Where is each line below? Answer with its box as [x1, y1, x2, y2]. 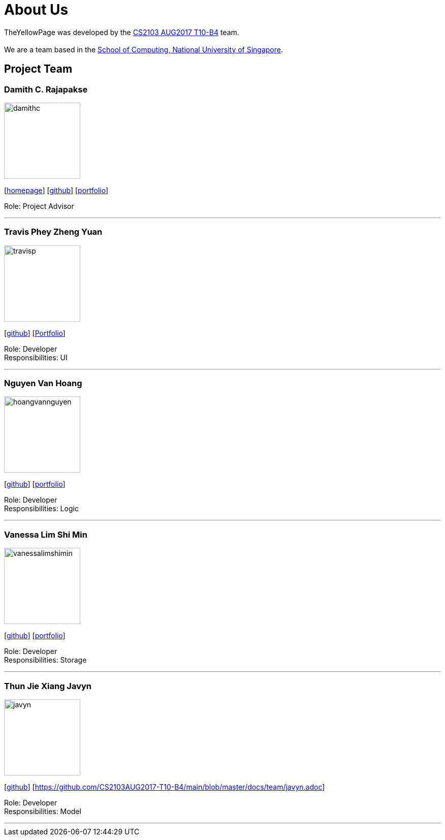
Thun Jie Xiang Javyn [4, 680, 91, 691]
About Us [4, 1, 69, 18]
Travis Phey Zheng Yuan [4, 227, 103, 237]
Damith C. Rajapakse [4, 84, 88, 95]
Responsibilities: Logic [4, 504, 79, 513]
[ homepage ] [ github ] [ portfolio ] [4, 185, 109, 195]
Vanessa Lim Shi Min [4, 529, 87, 540]
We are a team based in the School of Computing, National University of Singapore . [4, 45, 283, 54]
